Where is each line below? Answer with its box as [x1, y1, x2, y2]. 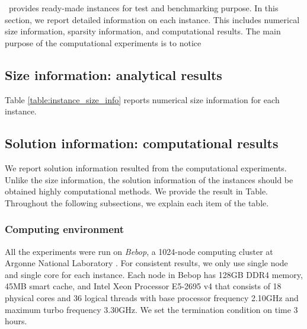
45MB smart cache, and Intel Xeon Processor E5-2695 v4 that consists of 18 [5, 280, 282, 292]
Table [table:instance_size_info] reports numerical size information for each [5, 93, 280, 106]
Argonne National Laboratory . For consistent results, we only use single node [5, 257, 288, 269]
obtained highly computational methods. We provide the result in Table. [5, 185, 268, 197]
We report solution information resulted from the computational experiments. [5, 161, 287, 174]
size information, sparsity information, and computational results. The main [5, 25, 281, 37]
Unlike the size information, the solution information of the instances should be [5, 173, 293, 186]
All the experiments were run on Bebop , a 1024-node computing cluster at [5, 245, 273, 257]
